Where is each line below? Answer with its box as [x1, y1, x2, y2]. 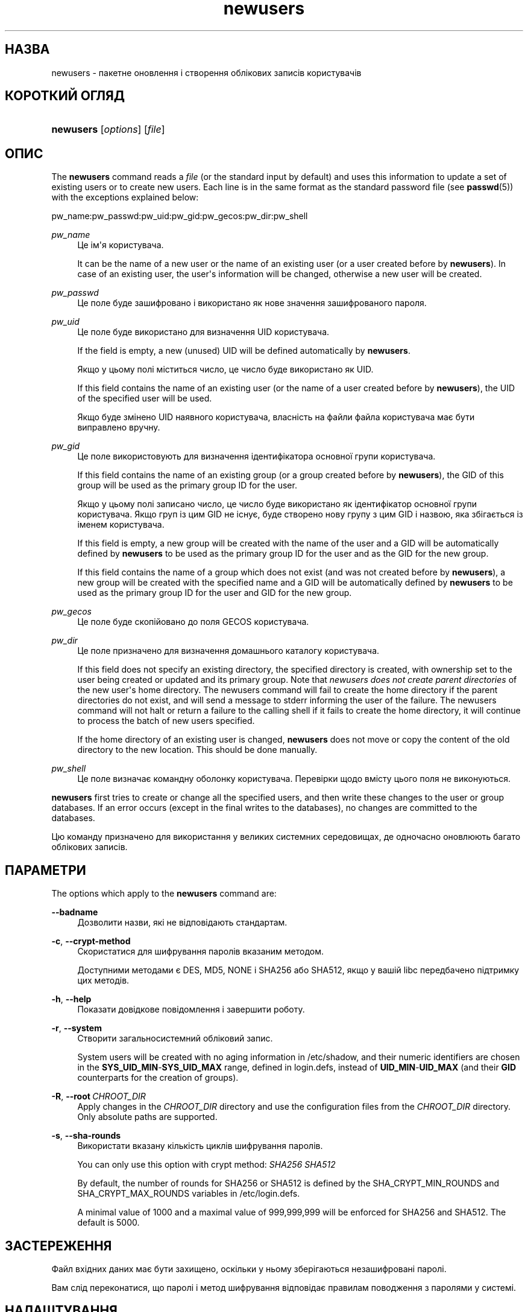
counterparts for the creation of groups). [77, 1072, 239, 1083]
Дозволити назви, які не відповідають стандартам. [77, 917, 288, 928]
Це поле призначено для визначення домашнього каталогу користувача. [77, 645, 380, 656]
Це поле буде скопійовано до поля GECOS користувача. [77, 616, 309, 627]
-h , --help [51, 994, 92, 1005]
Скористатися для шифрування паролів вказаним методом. [77, 946, 324, 957]
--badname [51, 907, 98, 918]
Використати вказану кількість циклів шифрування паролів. [77, 1141, 323, 1151]
